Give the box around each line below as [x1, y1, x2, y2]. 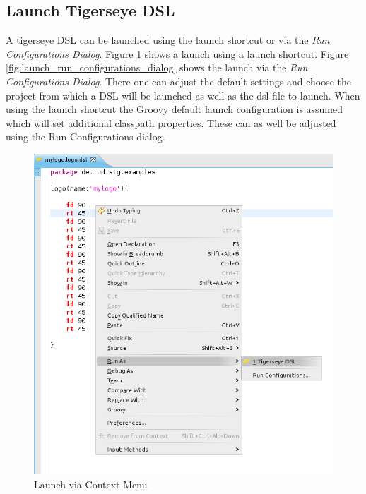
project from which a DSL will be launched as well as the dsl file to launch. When [6, 88, 360, 102]
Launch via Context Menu [34, 476, 148, 491]
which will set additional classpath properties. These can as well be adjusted [6, 115, 336, 130]
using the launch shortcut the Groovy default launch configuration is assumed [6, 102, 343, 116]
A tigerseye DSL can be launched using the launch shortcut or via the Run [6, 32, 330, 47]
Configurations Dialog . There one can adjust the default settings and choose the [6, 73, 351, 88]
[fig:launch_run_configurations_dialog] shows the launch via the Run [6, 60, 308, 75]
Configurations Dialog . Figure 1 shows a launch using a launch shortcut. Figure [6, 46, 349, 61]
